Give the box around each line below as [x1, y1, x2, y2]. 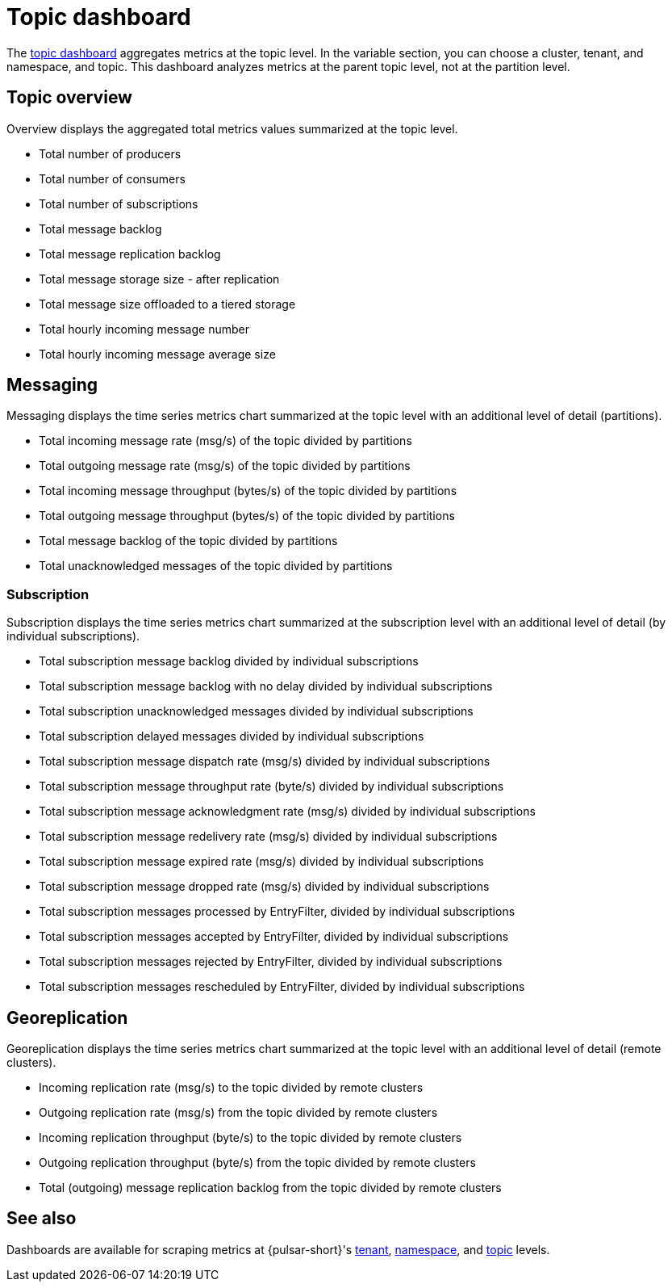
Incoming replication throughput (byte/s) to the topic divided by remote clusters [39, 1131, 462, 1145]
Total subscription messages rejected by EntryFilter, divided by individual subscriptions [39, 954, 503, 969]
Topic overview [6, 87, 132, 108]
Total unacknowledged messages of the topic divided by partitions [39, 559, 393, 573]
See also [6, 1208, 77, 1229]
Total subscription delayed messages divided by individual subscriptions [39, 729, 424, 744]
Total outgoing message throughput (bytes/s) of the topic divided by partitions [39, 509, 455, 523]
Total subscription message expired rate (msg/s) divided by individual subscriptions [39, 854, 484, 869]
